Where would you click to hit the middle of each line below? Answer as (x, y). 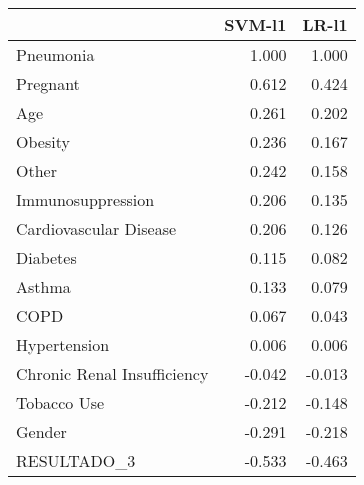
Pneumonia (55, 54)
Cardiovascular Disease (96, 228)
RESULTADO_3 (76, 460)
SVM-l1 (255, 24)
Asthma (43, 286)
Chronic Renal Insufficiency (112, 373)
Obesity (43, 141)
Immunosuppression (85, 199)
